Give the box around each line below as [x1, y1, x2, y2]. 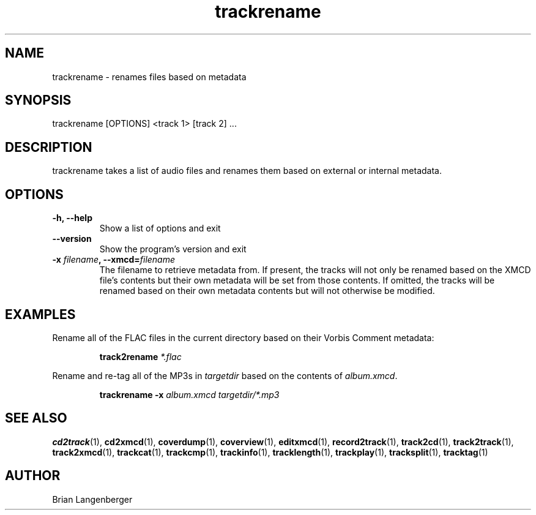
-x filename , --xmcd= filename [52, 254, 176, 265]
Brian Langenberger [52, 494, 133, 505]
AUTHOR [5, 468, 61, 484]
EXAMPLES [5, 306, 76, 322]
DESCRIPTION [5, 139, 92, 155]
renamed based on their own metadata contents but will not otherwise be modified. [99, 285, 435, 296]
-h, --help [52, 212, 92, 224]
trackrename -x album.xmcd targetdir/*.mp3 [99, 389, 280, 400]
